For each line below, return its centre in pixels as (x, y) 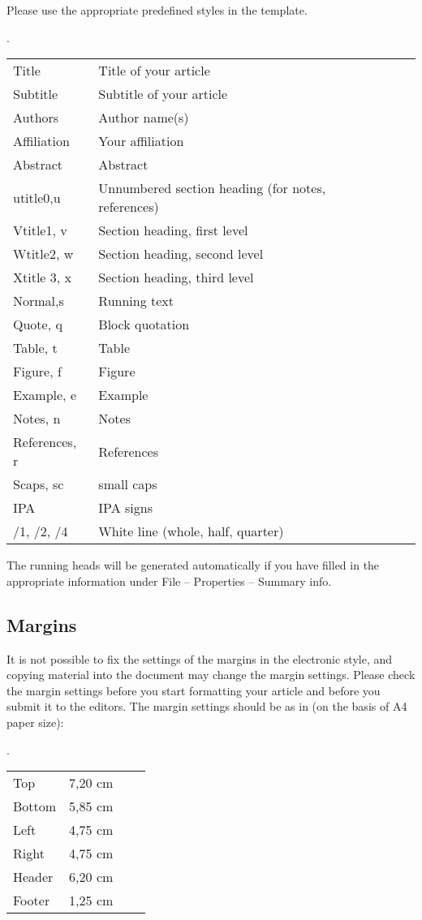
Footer (32, 901)
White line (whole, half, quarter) (191, 531)
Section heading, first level (173, 230)
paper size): (35, 722)
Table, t (35, 348)
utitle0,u (37, 197)
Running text (136, 301)
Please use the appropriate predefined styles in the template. (157, 10)
